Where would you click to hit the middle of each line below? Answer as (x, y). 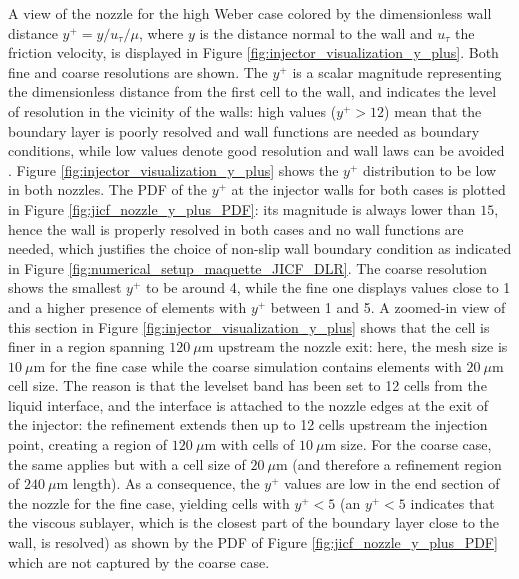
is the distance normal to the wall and (316, 32)
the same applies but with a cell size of (127, 463)
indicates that (452, 502)
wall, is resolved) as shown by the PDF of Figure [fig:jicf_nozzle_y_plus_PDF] (253, 542)
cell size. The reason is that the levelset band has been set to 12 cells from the (247, 385)
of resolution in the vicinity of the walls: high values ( (172, 110)
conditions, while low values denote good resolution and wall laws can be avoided (256, 150)
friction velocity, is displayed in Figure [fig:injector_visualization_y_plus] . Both (253, 52)
